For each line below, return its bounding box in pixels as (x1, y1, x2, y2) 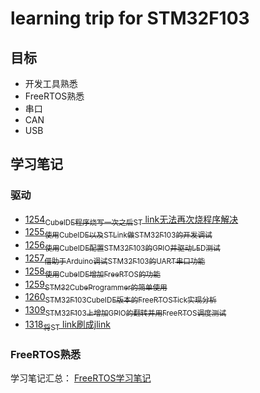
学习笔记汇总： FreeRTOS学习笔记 (10, 372, 152, 384)
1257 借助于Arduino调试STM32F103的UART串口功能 (24, 252, 206, 266)
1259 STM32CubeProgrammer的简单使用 (24, 278, 168, 292)
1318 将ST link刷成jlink (24, 318, 111, 332)
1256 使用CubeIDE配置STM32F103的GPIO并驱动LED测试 (24, 239, 221, 254)
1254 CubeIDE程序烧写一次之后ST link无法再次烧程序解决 (24, 213, 239, 227)
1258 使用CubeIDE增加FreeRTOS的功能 (24, 265, 161, 279)
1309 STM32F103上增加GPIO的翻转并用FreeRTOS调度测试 (24, 304, 227, 319)
